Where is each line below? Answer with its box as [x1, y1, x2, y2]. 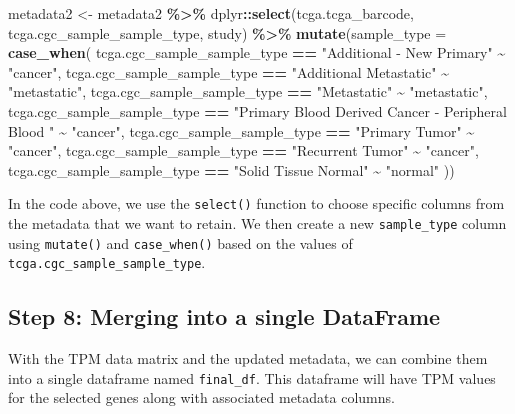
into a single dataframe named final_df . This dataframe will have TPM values [8, 367, 496, 388]
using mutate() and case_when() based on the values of [8, 232, 353, 253]
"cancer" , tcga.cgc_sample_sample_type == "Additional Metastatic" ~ [8, 61, 450, 82]
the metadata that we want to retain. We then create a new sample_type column [8, 213, 507, 233]
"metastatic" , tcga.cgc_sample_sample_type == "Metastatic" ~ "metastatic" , [8, 81, 488, 102]
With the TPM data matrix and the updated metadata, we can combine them [8, 348, 488, 369]
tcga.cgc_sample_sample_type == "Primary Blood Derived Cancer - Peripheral [8, 100, 507, 121]
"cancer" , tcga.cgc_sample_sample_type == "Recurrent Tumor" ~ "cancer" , [8, 140, 479, 161]
